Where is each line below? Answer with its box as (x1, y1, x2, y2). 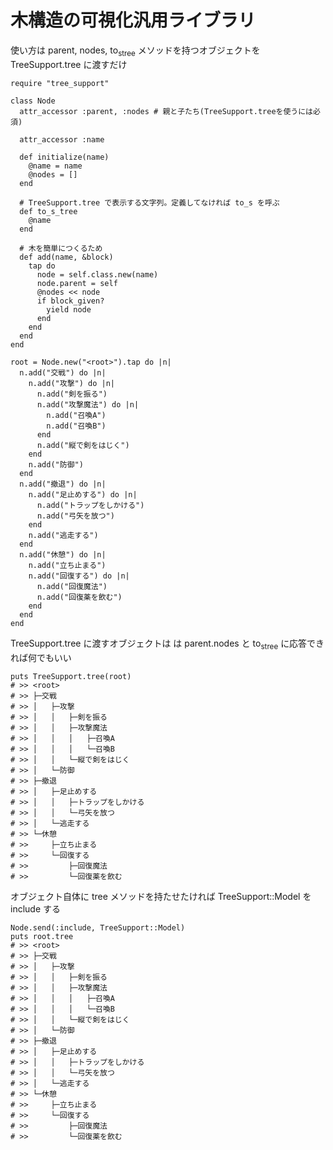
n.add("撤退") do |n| (19, 479, 107, 489)
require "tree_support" (10, 78, 110, 88)
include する (10, 902, 62, 915)
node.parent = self (36, 278, 118, 288)
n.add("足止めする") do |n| (28, 489, 138, 500)
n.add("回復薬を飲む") (36, 592, 123, 602)
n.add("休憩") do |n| (19, 549, 107, 560)
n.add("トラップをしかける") (36, 500, 145, 510)
